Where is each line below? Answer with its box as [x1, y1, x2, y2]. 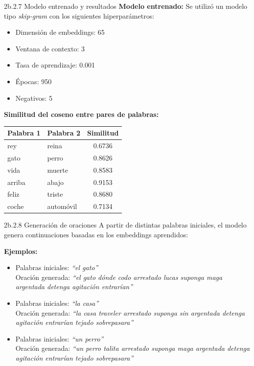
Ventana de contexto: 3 [15, 43, 85, 53]
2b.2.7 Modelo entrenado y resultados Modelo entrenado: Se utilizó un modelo [4, 1, 248, 11]
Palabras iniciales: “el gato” [15, 262, 98, 273]
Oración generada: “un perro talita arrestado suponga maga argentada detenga [15, 343, 250, 353]
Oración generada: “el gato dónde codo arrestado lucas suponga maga [15, 272, 223, 282]
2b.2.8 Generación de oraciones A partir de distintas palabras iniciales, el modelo [4, 220, 247, 230]
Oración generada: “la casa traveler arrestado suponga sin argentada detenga [15, 307, 245, 318]
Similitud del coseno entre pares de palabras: [4, 109, 159, 119]
